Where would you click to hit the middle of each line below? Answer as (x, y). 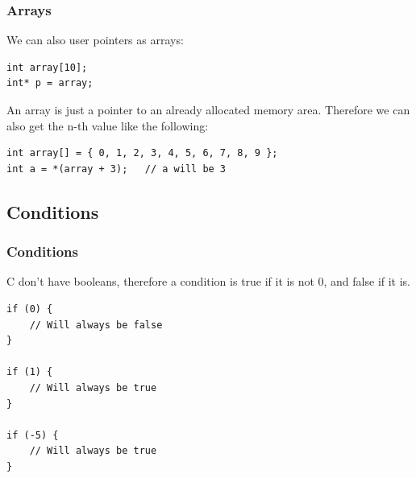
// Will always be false (96, 325)
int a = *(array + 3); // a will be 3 (116, 169)
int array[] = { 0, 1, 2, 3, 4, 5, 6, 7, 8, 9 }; (142, 153)
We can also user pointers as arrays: (95, 40)
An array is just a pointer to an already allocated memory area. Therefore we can (208, 109)
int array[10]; (47, 67)
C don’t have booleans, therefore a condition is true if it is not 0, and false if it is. (209, 281)
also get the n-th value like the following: (108, 125)
